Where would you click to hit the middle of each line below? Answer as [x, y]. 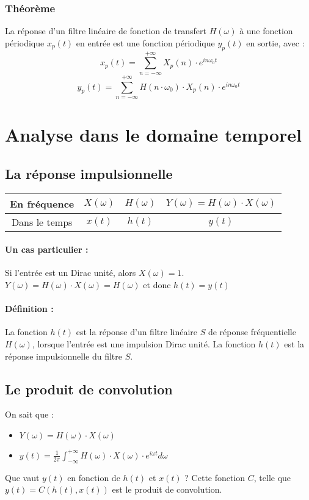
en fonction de [94, 477]
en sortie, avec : [275, 42]
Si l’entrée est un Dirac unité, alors [71, 273]
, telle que [272, 477]
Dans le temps [42, 222]
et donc [157, 284]
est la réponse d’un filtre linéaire [136, 332]
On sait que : [29, 414]
